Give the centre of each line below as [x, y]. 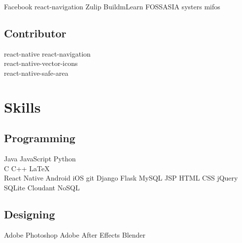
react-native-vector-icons [41, 63]
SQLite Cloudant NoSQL [42, 187]
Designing [30, 214]
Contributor [35, 33]
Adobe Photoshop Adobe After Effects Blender [75, 234]
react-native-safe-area [36, 73]
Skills [22, 106]
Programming [40, 138]
